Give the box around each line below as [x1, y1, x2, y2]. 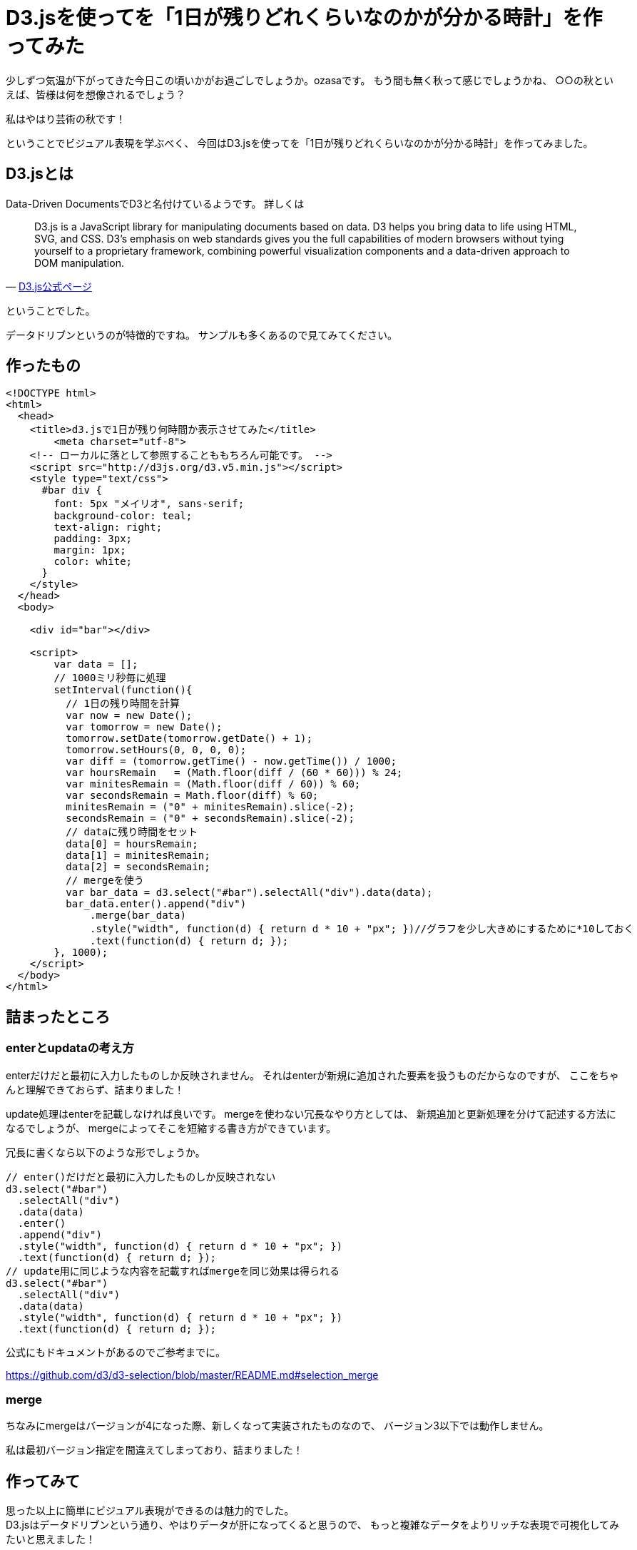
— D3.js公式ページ [6, 280, 92, 292]
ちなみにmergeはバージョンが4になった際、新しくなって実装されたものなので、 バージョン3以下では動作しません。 [6, 1419, 549, 1432]
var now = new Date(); [66, 710, 193, 722]
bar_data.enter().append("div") [66, 898, 247, 910]
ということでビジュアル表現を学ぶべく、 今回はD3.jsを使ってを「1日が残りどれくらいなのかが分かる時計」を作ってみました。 [6, 136, 593, 149]
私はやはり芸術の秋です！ [6, 112, 126, 125]
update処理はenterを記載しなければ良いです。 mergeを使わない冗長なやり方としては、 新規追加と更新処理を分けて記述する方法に [6, 1107, 616, 1120]
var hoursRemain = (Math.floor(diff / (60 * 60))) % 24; [66, 767, 403, 779]
